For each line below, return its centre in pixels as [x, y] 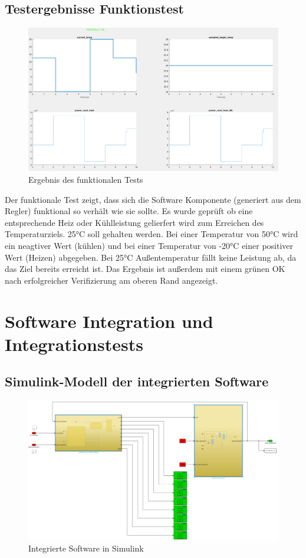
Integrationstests [74, 344]
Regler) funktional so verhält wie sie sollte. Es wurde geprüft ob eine [129, 211]
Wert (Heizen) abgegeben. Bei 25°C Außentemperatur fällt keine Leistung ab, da [151, 257]
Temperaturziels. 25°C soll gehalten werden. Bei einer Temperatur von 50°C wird [152, 234]
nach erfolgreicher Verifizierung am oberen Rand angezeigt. [111, 280]
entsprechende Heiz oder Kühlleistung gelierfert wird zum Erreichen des [134, 222]
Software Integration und [109, 321]
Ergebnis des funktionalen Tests [86, 180]
